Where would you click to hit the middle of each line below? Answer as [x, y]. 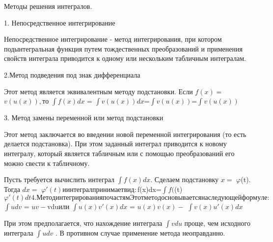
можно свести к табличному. [47, 163]
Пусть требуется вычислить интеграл [59, 179]
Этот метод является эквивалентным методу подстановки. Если [98, 91]
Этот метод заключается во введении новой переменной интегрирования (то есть [125, 134]
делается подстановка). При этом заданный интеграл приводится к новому [115, 144]
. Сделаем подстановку [185, 179]
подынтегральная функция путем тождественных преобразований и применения [123, 48]
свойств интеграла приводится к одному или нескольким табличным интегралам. [125, 58]
